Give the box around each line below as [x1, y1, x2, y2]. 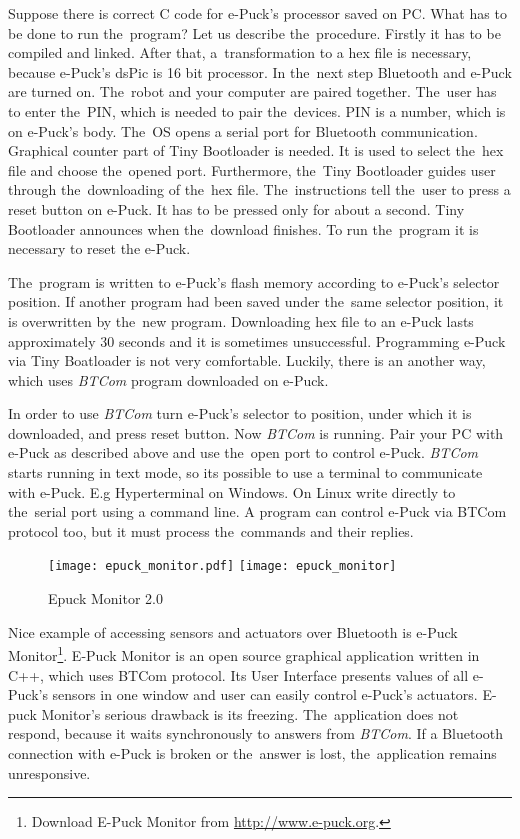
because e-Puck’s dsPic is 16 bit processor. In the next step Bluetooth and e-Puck [8, 61, 512, 82]
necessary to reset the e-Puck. [8, 238, 191, 259]
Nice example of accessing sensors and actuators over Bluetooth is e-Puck [8, 621, 458, 642]
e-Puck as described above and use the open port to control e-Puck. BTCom [8, 442, 479, 463]
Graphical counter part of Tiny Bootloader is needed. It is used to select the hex [8, 140, 504, 161]
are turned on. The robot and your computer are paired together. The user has [8, 81, 497, 102]
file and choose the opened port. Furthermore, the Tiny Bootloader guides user [8, 159, 496, 180]
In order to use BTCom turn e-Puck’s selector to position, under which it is [8, 403, 472, 424]
